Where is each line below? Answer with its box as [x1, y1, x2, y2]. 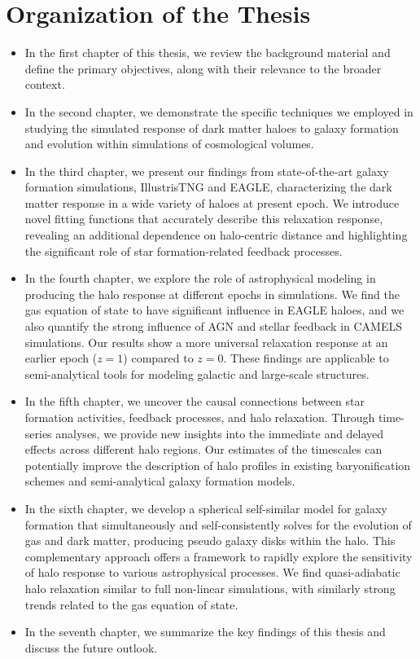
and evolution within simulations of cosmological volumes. [24, 135, 314, 152]
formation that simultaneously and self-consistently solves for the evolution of [24, 516, 412, 533]
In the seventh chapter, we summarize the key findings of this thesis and [24, 623, 386, 640]
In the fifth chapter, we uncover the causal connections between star [24, 393, 365, 410]
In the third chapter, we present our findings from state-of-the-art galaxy [24, 162, 389, 179]
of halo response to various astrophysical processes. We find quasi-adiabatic [24, 564, 400, 581]
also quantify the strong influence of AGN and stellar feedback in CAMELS [24, 318, 403, 335]
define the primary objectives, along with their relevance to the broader [24, 59, 382, 77]
